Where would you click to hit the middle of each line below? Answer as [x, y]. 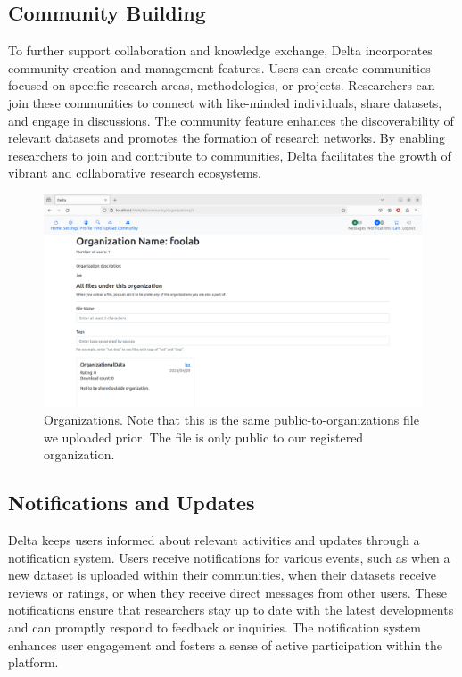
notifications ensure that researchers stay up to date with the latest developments [231, 610]
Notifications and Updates [132, 503]
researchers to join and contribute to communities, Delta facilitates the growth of [230, 155]
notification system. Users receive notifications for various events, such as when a [229, 557]
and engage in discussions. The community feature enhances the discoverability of [231, 120]
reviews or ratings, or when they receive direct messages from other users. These [228, 592]
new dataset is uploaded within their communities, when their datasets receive [222, 575]
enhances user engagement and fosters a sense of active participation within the [226, 644]
